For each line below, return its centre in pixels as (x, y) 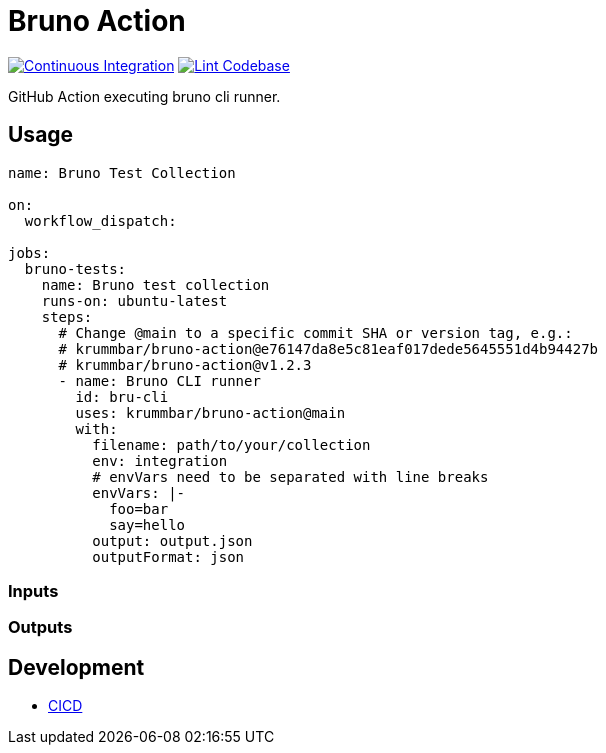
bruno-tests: (75, 268)
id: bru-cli (122, 396)
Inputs (33, 590)
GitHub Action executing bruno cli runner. (144, 96)
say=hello (147, 524)
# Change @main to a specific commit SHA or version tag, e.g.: (315, 332)
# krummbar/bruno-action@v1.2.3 (185, 364)
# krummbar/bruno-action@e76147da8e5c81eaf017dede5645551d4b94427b (328, 348)
